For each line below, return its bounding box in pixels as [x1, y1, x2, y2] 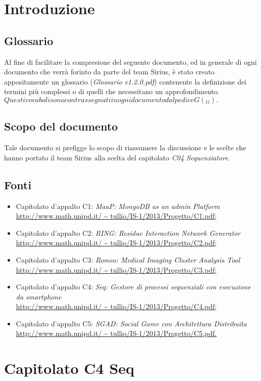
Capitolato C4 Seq [4, 358, 135, 378]
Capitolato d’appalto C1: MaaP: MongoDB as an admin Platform [16, 200, 220, 211]
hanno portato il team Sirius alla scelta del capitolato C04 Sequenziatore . [4, 152, 230, 162]
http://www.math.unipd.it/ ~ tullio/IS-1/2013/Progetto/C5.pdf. [16, 328, 217, 338]
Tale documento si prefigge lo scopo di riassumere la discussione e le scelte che [4, 142, 246, 153]
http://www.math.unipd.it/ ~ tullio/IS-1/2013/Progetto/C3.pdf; [16, 264, 217, 275]
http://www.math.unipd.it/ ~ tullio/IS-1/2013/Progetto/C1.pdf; [16, 210, 217, 221]
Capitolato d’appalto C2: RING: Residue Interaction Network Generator [16, 227, 241, 238]
